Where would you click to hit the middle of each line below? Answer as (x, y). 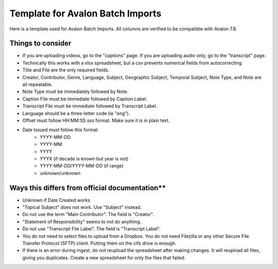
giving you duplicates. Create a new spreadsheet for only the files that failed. (104, 258)
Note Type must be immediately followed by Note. (75, 92)
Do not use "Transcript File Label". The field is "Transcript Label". (91, 229)
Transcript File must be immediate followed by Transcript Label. (90, 106)
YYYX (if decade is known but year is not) (84, 158)
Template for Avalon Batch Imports (85, 13)
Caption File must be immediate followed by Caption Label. (85, 99)
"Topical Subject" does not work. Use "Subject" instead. (82, 207)
